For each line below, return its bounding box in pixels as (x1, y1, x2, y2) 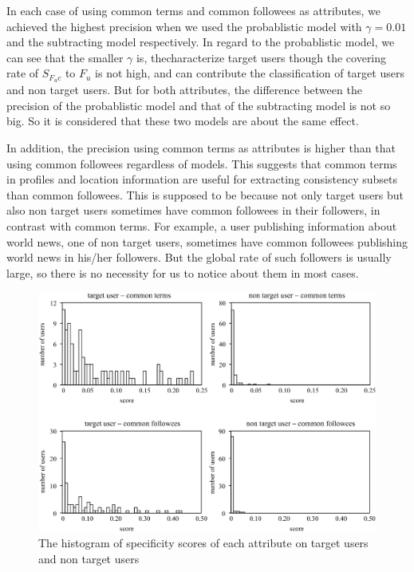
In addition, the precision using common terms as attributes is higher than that (6, 140, 396, 156)
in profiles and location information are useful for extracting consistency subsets (6, 171, 397, 187)
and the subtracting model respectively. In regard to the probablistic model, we (6, 34, 395, 50)
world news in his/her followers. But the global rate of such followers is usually (6, 249, 392, 266)
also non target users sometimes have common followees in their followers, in (6, 202, 380, 219)
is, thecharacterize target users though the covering (136, 49, 387, 65)
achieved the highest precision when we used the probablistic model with (6, 18, 362, 34)
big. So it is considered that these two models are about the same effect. (6, 112, 359, 129)
